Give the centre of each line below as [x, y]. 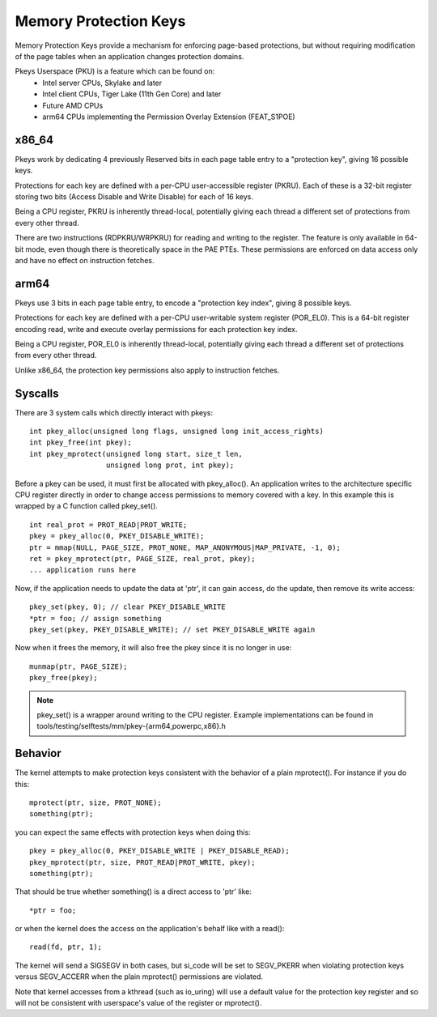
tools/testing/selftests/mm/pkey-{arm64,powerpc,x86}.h [131, 726]
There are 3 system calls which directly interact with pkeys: [114, 412]
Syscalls [37, 393]
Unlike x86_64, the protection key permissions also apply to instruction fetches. [147, 370]
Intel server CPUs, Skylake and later [102, 83]
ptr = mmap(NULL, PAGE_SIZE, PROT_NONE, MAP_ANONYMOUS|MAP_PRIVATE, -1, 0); [185, 547]
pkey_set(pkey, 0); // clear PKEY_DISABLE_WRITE [127, 607]
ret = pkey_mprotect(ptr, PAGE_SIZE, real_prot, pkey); [142, 558]
